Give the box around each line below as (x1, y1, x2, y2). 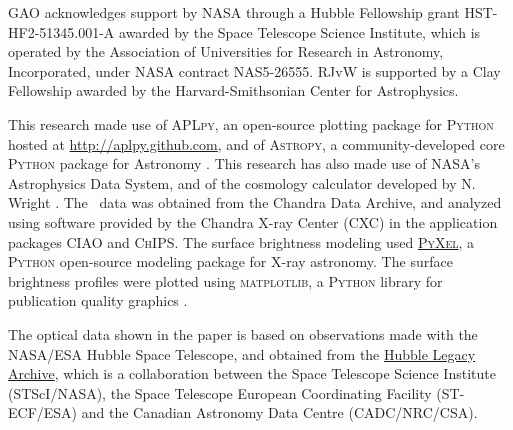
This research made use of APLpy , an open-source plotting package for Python (8, 113, 494, 134)
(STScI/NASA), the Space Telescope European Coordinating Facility (8, 382, 432, 403)
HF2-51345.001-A (8, 21, 115, 42)
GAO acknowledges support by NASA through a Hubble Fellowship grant (8, 2, 460, 22)
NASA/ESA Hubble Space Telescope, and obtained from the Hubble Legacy (8, 343, 476, 364)
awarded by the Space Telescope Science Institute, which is (119, 21, 481, 42)
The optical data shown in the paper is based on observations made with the (8, 323, 478, 344)
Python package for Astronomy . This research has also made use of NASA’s (8, 153, 480, 174)
